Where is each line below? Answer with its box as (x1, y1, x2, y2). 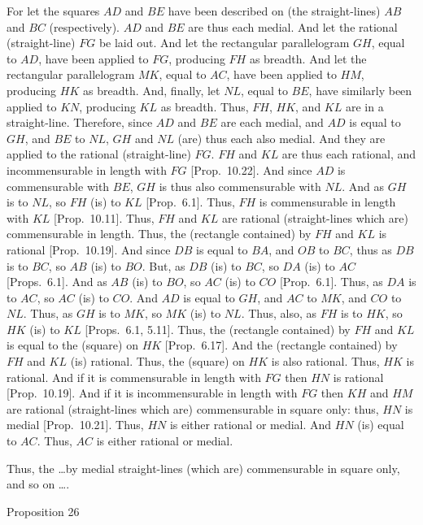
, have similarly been (308, 81, 412, 98)
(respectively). (49, 18, 120, 35)
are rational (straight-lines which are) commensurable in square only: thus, (7, 400, 379, 417)
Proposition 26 (7, 502, 80, 519)
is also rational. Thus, (271, 353, 380, 370)
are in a (345, 98, 384, 115)
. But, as (142, 257, 185, 274)
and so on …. (7, 475, 70, 492)
